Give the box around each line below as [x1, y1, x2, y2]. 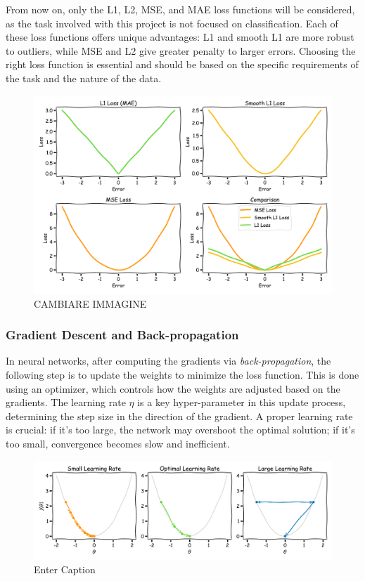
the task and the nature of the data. [6, 70, 162, 85]
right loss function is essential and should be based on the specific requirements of [6, 57, 359, 72]
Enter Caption [34, 562, 96, 577]
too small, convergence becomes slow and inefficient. [6, 436, 230, 450]
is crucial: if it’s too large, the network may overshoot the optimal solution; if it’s [6, 422, 355, 437]
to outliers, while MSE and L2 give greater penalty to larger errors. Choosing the [6, 43, 356, 58]
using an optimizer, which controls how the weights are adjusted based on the [6, 381, 340, 396]
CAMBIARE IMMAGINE [34, 296, 147, 311]
